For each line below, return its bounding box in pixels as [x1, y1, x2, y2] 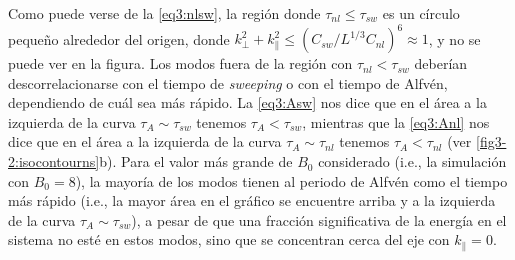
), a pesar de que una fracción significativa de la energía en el [131, 209, 507, 230]
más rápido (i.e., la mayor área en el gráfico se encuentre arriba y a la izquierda [8, 190, 496, 211]
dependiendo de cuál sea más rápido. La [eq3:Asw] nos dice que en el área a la [8, 92, 487, 113]
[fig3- [476, 131, 507, 152]
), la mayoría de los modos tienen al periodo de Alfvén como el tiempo [75, 170, 508, 191]
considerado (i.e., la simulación [318, 151, 507, 172]
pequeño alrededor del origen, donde [8, 28, 230, 49]
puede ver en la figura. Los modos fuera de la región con [8, 53, 353, 74]
